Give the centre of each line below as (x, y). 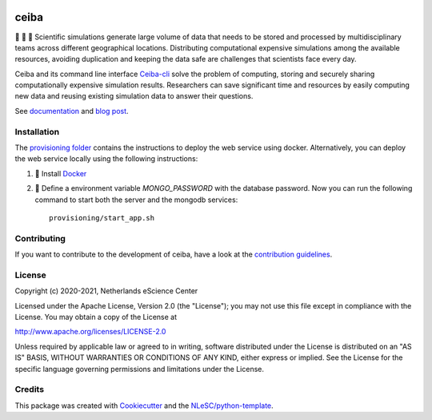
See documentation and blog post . (72, 111)
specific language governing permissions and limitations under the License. (139, 369)
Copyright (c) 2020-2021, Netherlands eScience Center (106, 291)
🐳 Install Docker (61, 173)
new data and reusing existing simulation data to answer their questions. (134, 96)
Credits (29, 390)
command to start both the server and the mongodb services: (136, 200)
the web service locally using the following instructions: (106, 159)
